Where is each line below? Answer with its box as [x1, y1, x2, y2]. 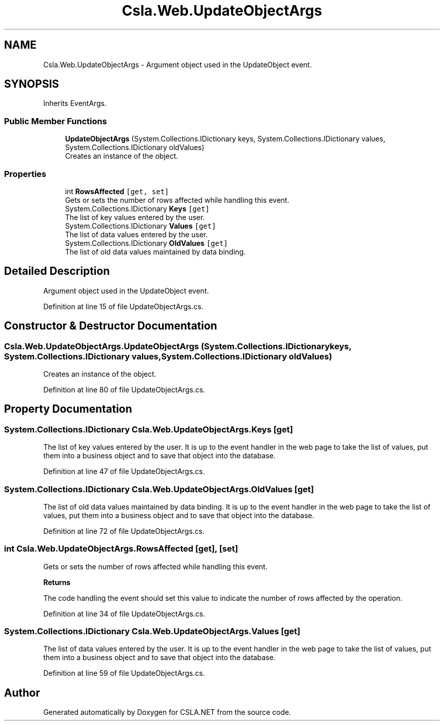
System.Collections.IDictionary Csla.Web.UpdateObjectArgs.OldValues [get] [4, 484, 314, 494]
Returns [43, 577, 70, 587]
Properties [4, 168, 47, 179]
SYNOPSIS [4, 78, 59, 91]
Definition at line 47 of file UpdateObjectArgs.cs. [43, 467, 205, 476]
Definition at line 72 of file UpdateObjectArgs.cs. [43, 526, 205, 535]
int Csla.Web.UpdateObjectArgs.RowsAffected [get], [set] [4, 543, 238, 554]
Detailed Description [4, 265, 110, 278]
